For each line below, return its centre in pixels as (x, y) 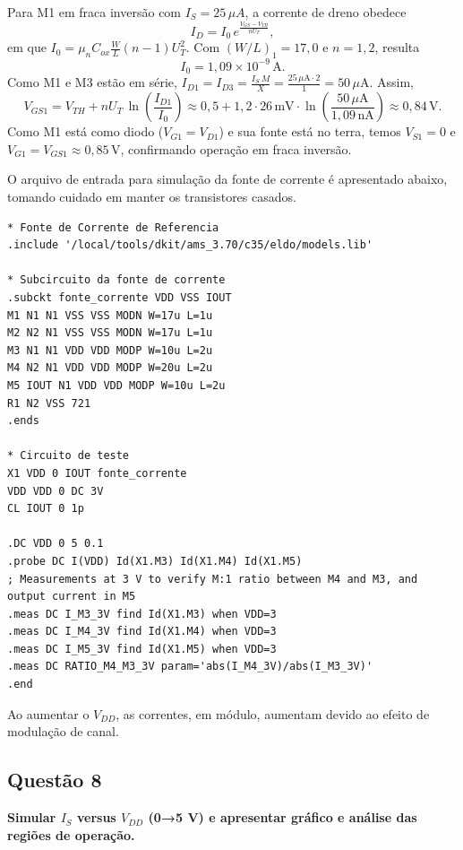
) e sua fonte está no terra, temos (310, 131)
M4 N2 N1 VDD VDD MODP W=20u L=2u (110, 368)
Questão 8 (55, 780)
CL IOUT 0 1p (46, 509)
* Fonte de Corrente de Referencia (113, 227)
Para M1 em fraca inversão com (94, 12)
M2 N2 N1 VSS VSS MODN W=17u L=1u (110, 333)
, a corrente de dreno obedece (326, 12)
